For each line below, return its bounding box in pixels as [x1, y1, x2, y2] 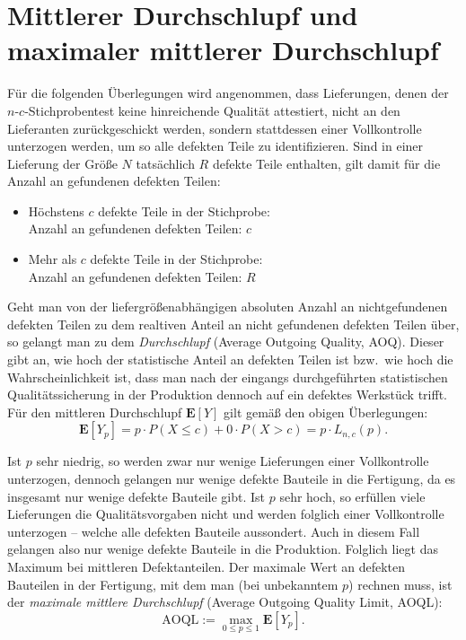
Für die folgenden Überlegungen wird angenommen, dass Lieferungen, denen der [7, 83, 449, 102]
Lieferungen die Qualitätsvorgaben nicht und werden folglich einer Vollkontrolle [7, 504, 444, 523]
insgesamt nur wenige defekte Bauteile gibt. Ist [7, 487, 266, 505]
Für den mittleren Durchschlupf [7, 402, 182, 421]
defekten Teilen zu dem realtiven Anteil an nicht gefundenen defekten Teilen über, [7, 314, 460, 333]
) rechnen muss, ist [348, 574, 453, 593]
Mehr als [28, 250, 77, 268]
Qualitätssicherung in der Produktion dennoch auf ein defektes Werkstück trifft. [7, 385, 447, 404]
